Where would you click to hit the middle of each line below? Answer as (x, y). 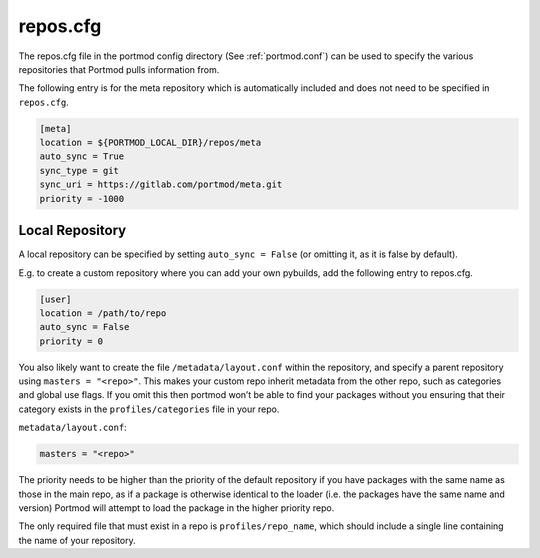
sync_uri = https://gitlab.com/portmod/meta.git (161, 184)
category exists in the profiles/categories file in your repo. (149, 409)
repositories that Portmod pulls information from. (119, 69)
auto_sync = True (82, 156)
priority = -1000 (82, 198)
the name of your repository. (77, 540)
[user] (55, 299)
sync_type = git (79, 170)
